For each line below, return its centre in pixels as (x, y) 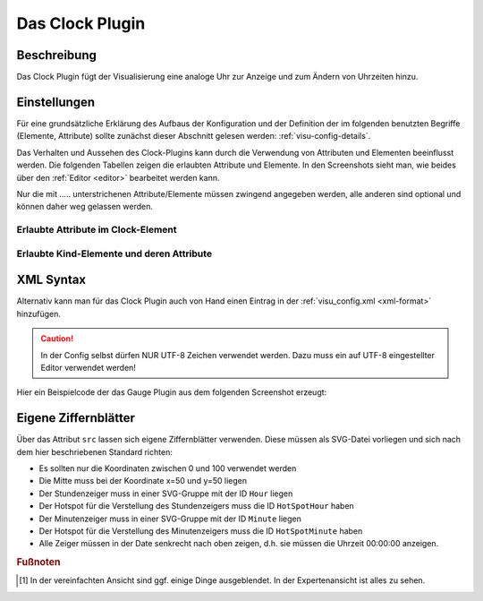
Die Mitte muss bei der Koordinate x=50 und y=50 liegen (143, 481)
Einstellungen (56, 102)
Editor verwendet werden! (88, 367)
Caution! (57, 339)
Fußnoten (38, 562)
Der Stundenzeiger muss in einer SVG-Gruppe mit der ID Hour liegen (166, 494)
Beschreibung (57, 55)
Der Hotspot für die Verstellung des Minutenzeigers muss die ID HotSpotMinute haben (201, 531)
